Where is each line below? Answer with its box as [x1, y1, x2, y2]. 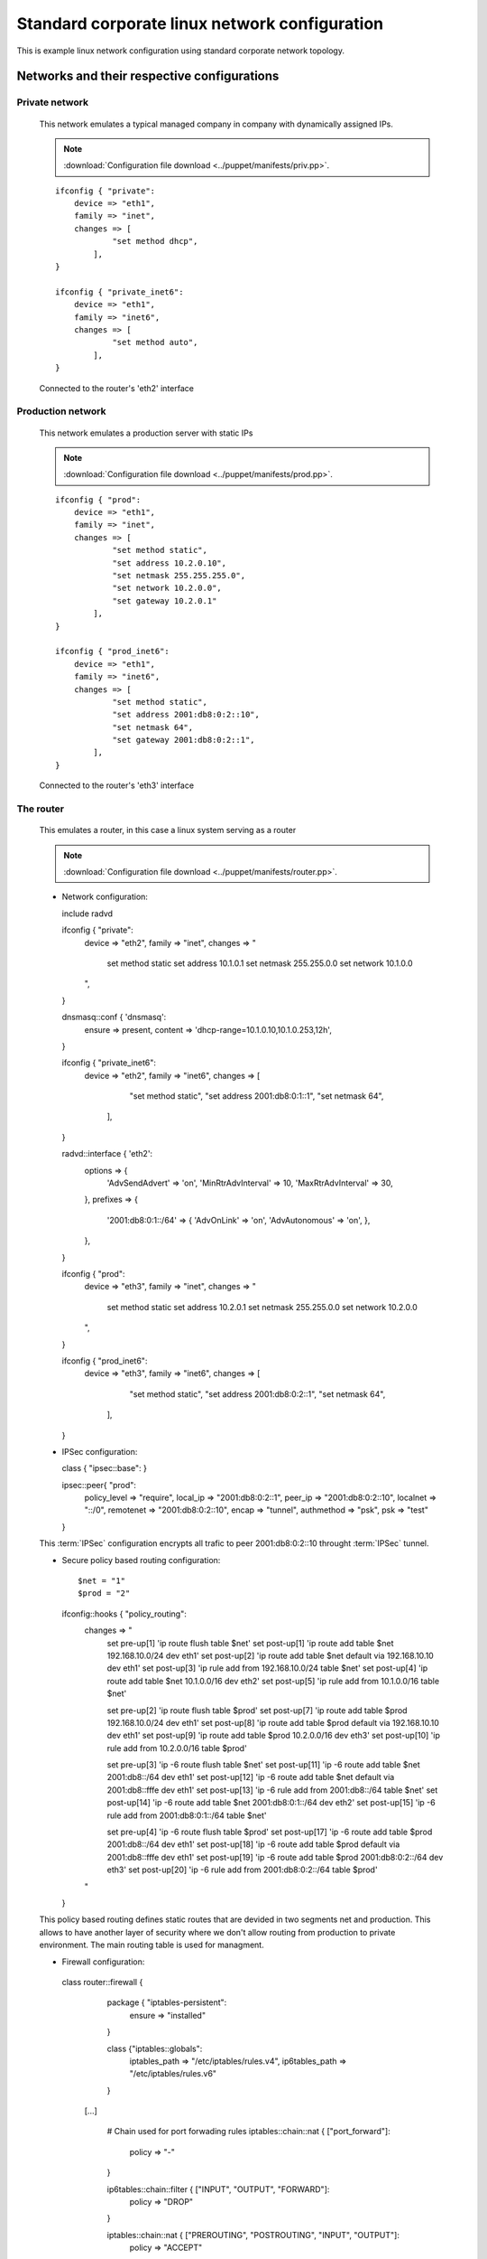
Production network [16, 405, 106, 417]
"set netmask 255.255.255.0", [112, 570, 246, 581]
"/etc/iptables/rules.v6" [129, 2068, 216, 2079]
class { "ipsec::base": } [61, 1463, 148, 1474]
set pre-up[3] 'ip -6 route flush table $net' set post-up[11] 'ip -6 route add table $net [106, 1759, 420, 1770]
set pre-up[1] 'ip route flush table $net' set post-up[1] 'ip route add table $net [106, 1637, 394, 1648]
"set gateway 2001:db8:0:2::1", [112, 735, 256, 745]
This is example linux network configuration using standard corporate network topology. [16, 45, 345, 56]
